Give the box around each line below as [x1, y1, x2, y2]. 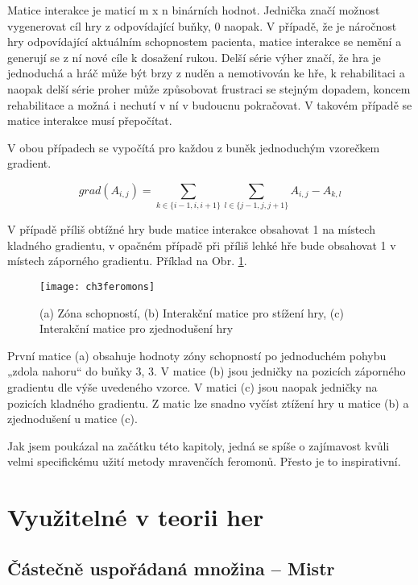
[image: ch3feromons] [39, 281, 155, 293]
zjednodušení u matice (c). [7, 410, 138, 427]
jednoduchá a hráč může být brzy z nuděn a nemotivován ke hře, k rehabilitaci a [7, 64, 405, 81]
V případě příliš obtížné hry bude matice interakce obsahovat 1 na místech [7, 221, 375, 238]
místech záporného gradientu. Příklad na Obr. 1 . [7, 252, 247, 269]
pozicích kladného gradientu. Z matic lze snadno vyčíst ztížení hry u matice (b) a [7, 394, 409, 411]
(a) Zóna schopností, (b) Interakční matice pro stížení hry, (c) [39, 304, 344, 321]
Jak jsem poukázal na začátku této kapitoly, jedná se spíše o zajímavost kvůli [7, 437, 390, 454]
